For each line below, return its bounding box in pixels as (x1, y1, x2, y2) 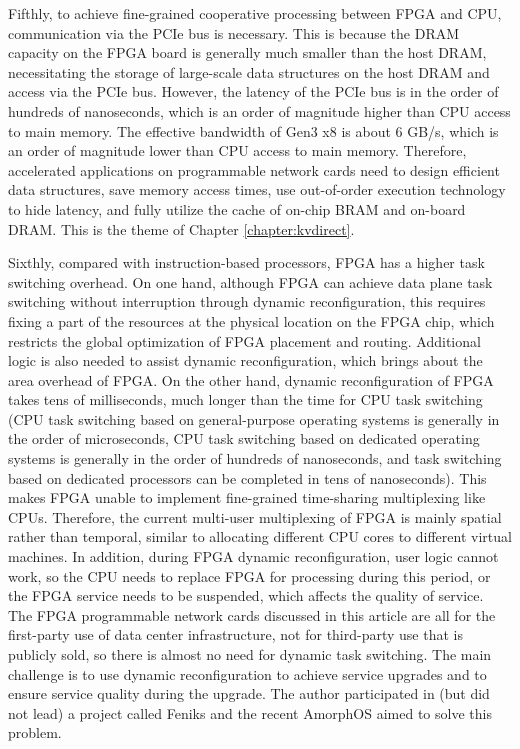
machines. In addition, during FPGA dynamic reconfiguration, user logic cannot (8, 546, 499, 567)
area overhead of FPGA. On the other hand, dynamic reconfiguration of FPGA (8, 369, 494, 390)
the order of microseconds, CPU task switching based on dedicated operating (8, 428, 480, 449)
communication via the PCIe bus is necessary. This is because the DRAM (8, 22, 460, 43)
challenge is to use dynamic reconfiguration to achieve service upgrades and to (8, 663, 487, 684)
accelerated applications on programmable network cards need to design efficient (8, 159, 500, 180)
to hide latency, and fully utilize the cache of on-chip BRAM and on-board (8, 198, 466, 219)
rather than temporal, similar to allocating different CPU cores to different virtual (8, 526, 512, 547)
